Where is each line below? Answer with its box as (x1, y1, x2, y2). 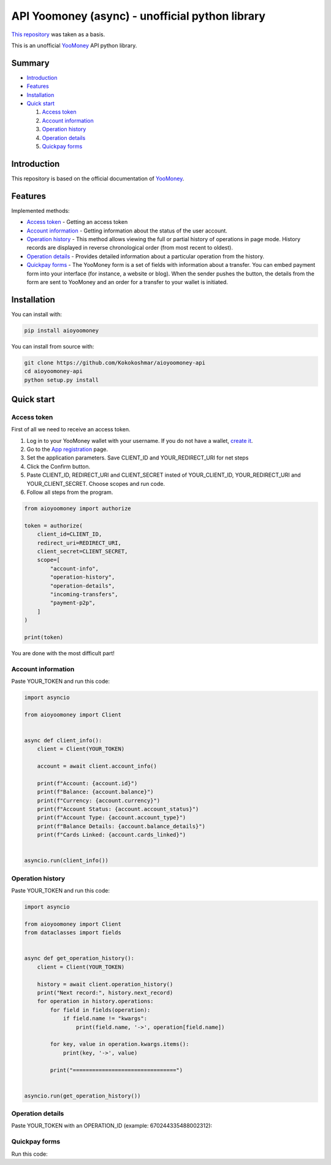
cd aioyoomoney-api (24, 368, 83, 375)
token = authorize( (24, 522, 83, 529)
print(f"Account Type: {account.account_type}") (37, 814, 186, 821)
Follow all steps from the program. (26, 488, 113, 496)
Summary (11, 58, 50, 68)
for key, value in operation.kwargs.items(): (50, 1040, 189, 1048)
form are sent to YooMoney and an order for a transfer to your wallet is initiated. (26, 278, 228, 285)
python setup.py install (24, 376, 99, 383)
